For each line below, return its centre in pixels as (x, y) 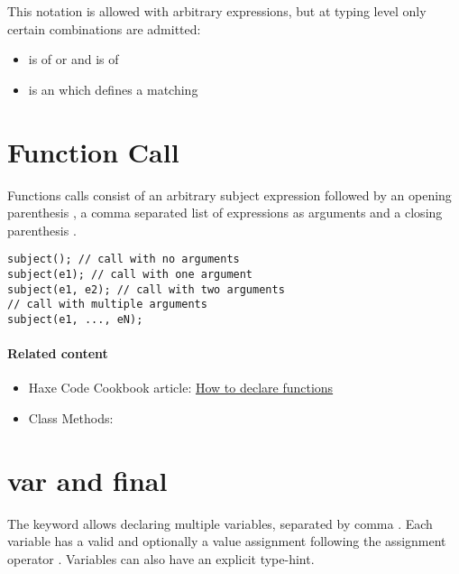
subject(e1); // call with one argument (130, 274)
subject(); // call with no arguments (124, 259)
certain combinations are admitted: (104, 28)
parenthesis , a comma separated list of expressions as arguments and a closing (225, 213)
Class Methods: (71, 417)
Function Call (93, 151)
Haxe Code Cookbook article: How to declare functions (181, 388)
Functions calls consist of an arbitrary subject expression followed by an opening (229, 194)
